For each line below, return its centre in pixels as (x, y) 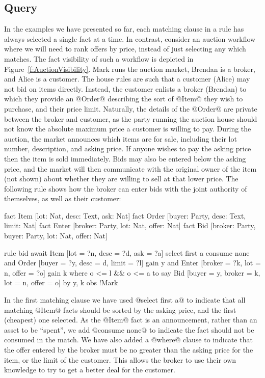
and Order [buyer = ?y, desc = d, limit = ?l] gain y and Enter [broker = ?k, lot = (132, 263)
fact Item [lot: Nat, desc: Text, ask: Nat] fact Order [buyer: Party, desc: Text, (125, 215)
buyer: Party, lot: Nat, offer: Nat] (56, 236)
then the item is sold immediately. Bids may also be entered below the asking (125, 158)
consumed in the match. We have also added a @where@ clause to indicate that (128, 340)
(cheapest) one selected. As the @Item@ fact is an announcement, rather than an (131, 320)
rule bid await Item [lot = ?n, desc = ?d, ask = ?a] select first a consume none (127, 252)
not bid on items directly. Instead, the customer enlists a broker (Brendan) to (125, 88)
